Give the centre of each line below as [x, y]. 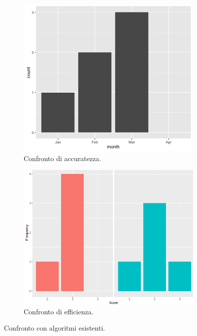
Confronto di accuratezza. [63, 158]
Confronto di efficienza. [59, 311]
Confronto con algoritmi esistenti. [55, 328]
